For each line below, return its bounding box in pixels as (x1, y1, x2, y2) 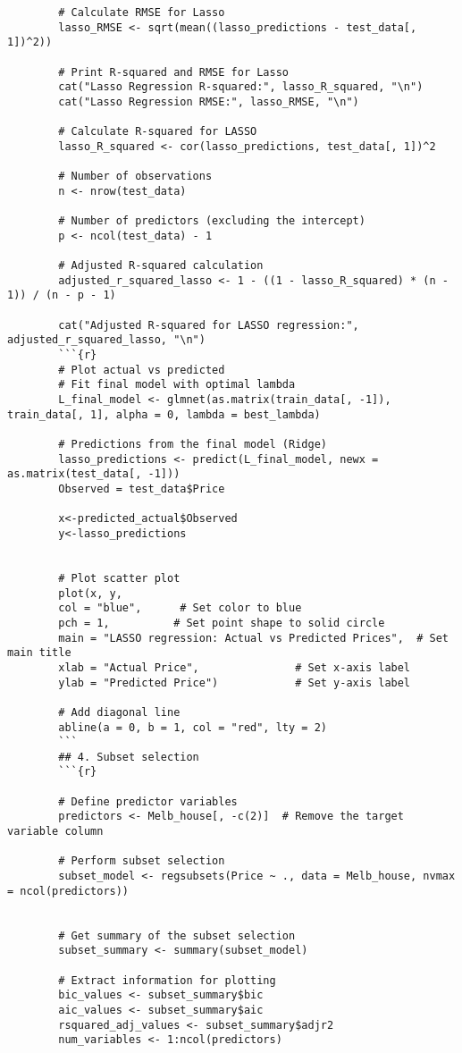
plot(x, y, (58, 586, 122, 600)
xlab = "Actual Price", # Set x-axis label (58, 661, 411, 674)
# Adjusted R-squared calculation (58, 259, 264, 273)
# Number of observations (58, 170, 213, 183)
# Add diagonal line (58, 705, 181, 719)
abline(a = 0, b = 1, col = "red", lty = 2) (58, 720, 327, 734)
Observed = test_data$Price (58, 483, 225, 495)
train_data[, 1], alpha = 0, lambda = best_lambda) (7, 408, 321, 421)
